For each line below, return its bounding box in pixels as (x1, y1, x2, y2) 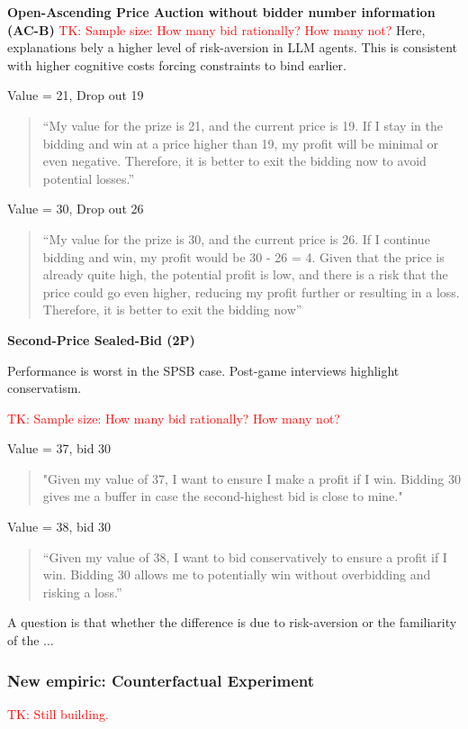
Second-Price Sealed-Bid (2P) (7, 330, 195, 349)
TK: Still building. (7, 704, 109, 723)
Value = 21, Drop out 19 (7, 86, 144, 105)
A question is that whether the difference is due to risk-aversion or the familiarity (7, 613, 457, 632)
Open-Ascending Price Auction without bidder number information (7, 3, 436, 21)
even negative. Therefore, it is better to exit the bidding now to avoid (42, 151, 427, 170)
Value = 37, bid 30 (7, 439, 112, 458)
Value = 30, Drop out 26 (7, 199, 144, 218)
